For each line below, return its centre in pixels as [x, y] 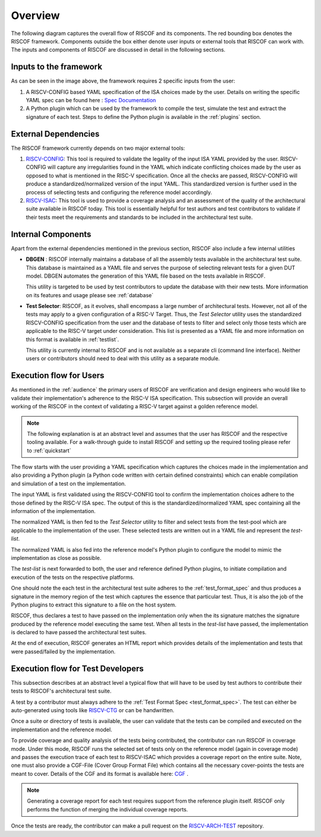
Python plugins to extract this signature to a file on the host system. [94, 605]
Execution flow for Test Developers [77, 668]
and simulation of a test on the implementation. [68, 483]
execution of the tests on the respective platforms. [73, 577]
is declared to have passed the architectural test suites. [79, 633]
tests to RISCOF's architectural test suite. [61, 691]
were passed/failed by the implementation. [63, 652]
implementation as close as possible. [56, 558]
